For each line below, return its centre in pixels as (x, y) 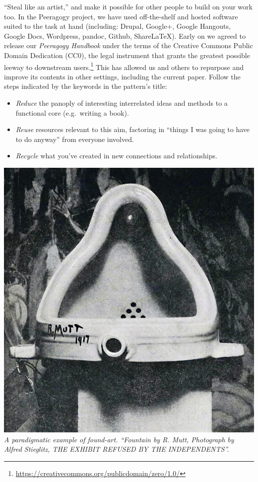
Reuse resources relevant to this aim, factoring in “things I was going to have (133, 129)
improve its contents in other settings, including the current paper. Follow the (122, 76)
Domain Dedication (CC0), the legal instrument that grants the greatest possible (127, 55)
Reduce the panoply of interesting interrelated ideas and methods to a (122, 103)
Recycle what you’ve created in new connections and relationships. (116, 156)
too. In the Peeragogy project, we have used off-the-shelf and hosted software (121, 16)
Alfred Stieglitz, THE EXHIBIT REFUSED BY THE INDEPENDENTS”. (117, 449)
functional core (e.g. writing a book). (72, 112)
